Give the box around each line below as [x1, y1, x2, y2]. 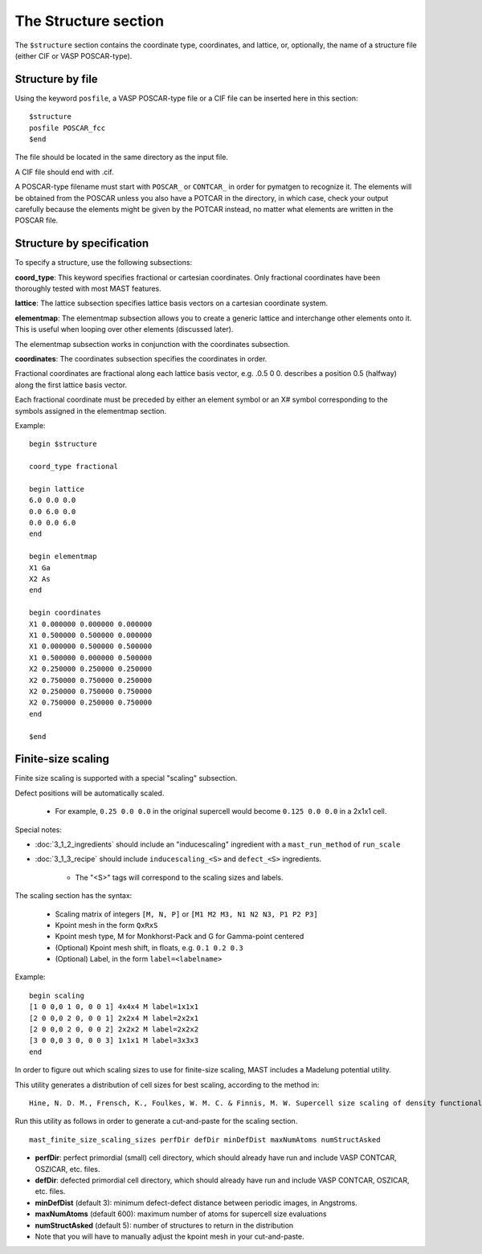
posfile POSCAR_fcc [29, 123, 106, 133]
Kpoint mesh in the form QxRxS [55, 920, 158, 929]
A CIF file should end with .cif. [14, 167, 114, 177]
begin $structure [29, 439, 97, 449]
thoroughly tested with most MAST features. [14, 284, 162, 293]
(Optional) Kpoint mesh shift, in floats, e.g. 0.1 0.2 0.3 [55, 942, 244, 952]
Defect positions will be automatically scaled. [14, 788, 165, 798]
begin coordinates [29, 608, 102, 618]
